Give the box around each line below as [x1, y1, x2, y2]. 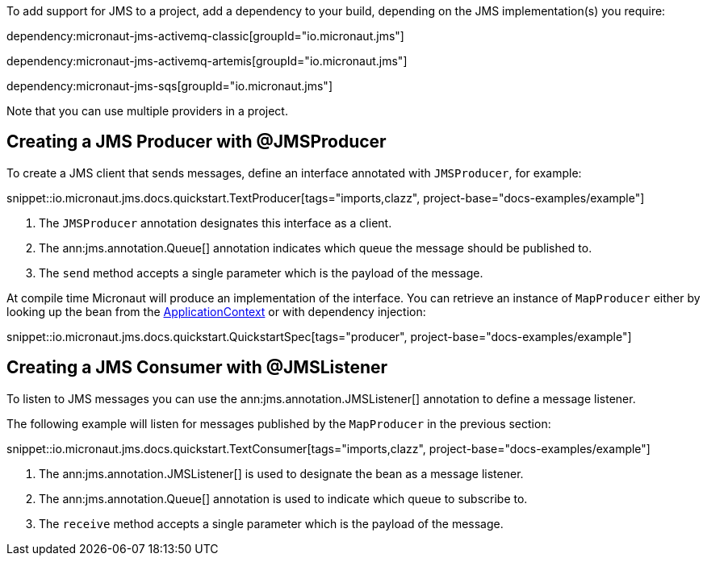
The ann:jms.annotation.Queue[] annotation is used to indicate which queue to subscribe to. [39, 491, 528, 506]
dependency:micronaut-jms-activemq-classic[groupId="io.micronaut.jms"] [6, 29, 404, 43]
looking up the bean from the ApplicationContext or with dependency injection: [6, 304, 426, 318]
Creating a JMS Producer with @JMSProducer [6, 131, 387, 152]
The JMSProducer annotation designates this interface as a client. [39, 215, 392, 230]
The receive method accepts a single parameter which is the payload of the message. [39, 516, 504, 531]
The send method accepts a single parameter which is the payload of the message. [39, 265, 483, 280]
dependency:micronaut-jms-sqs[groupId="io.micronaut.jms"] [6, 79, 333, 93]
